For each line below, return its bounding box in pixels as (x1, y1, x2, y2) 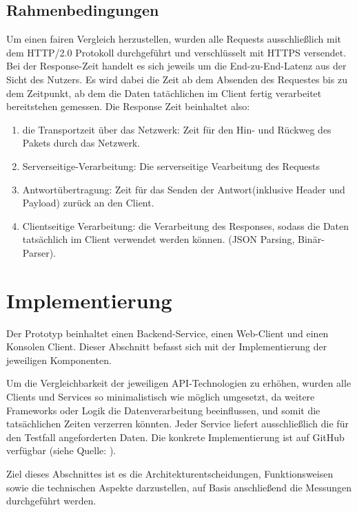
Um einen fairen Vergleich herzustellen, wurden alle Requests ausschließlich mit (6, 32, 342, 46)
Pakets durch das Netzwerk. (22, 136, 141, 150)
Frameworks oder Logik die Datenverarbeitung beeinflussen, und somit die (6, 403, 320, 417)
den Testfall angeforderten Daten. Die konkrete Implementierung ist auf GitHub (6, 429, 345, 444)
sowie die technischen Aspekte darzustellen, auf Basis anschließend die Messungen (6, 480, 351, 494)
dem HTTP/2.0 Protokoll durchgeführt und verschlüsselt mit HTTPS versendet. (6, 45, 347, 59)
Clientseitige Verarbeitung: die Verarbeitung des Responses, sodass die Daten (22, 218, 349, 233)
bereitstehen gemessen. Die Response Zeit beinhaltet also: (6, 99, 250, 114)
